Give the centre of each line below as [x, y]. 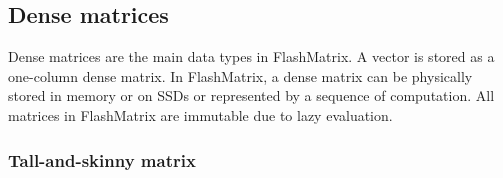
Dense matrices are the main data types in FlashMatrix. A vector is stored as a [251, 56]
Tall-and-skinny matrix [102, 159]
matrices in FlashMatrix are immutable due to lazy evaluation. [200, 114]
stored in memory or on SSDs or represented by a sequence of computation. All [251, 95]
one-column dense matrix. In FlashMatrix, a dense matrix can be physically [240, 75]
